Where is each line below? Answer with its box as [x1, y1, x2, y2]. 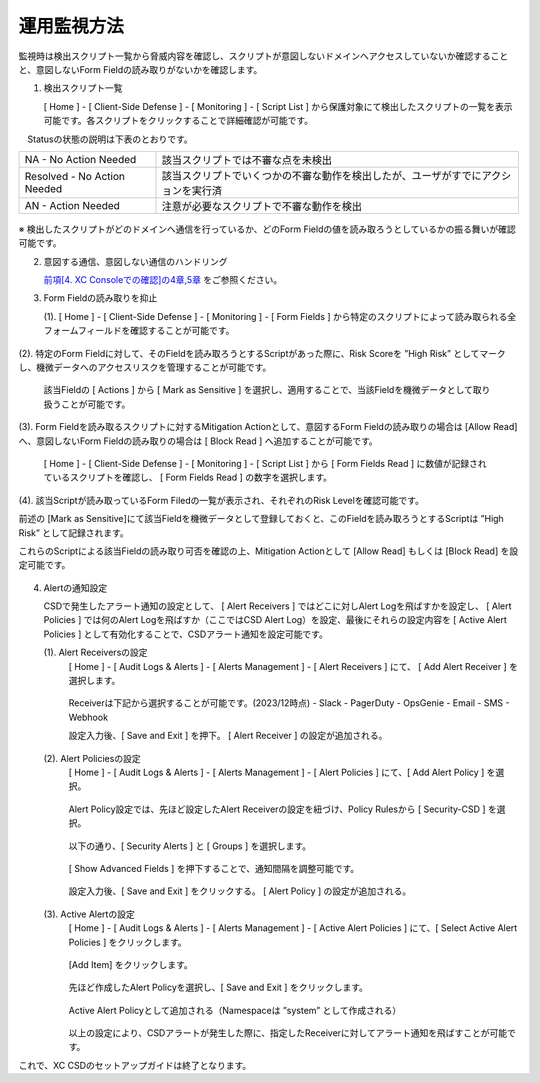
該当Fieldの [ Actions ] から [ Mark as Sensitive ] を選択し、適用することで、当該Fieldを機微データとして [43, 384, 474, 396]
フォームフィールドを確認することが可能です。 [43, 325, 235, 337]
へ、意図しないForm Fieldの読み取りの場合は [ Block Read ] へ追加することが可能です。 [18, 435, 379, 447]
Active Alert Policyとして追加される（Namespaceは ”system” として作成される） [68, 1004, 402, 1016]
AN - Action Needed [24, 198, 120, 212]
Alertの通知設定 [43, 581, 108, 594]
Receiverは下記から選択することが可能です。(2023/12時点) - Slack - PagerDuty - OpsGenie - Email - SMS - [68, 697, 510, 709]
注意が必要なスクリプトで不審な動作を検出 [161, 199, 363, 213]
